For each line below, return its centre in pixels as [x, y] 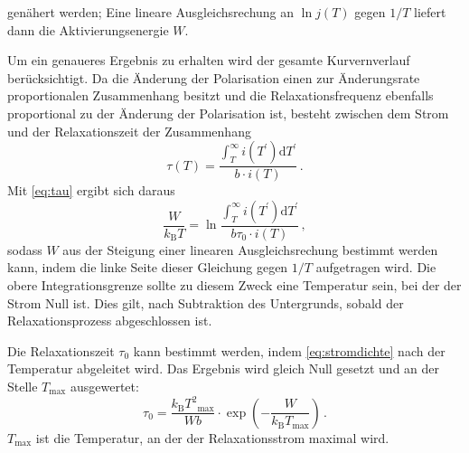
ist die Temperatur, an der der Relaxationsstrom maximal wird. [212, 437]
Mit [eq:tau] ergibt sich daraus [91, 190]
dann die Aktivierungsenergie [88, 29]
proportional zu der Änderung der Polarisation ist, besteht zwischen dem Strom [228, 113]
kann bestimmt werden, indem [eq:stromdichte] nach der [289, 350]
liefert [430, 12]
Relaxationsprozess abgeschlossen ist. [110, 321]
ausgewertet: [104, 386]
